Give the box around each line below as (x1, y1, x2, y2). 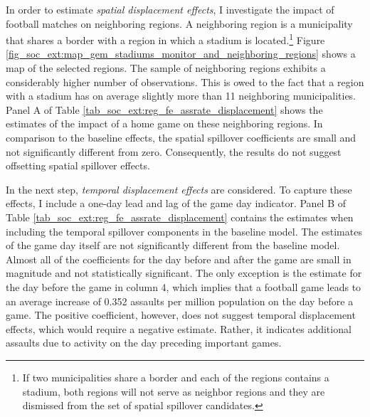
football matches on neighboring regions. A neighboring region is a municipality (6, 16, 353, 31)
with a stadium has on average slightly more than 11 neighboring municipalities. (6, 88, 356, 103)
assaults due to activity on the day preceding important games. (6, 335, 282, 350)
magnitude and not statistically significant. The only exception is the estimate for (6, 265, 362, 280)
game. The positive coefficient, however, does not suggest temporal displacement (6, 307, 356, 322)
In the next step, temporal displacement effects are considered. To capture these (6, 181, 352, 196)
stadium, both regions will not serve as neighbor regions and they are (22, 384, 325, 398)
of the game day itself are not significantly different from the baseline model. (6, 238, 340, 253)
